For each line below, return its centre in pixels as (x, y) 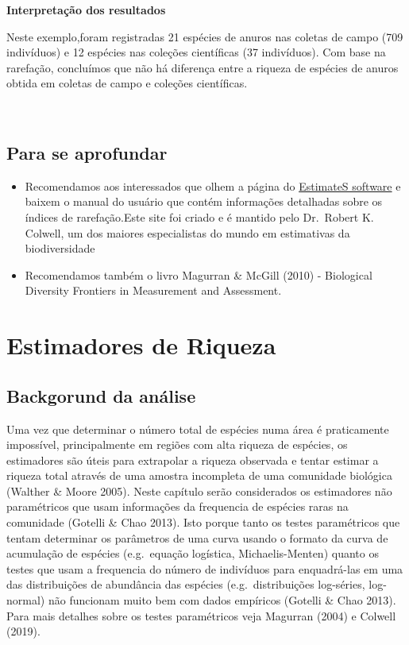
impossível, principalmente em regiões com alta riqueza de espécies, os (177, 444)
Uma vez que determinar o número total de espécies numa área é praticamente (198, 429)
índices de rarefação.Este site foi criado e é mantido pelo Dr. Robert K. (199, 216)
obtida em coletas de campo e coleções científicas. (127, 83)
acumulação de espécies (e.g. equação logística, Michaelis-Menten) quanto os (193, 553)
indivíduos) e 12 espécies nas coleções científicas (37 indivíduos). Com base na (196, 52)
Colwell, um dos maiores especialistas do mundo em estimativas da (187, 232)
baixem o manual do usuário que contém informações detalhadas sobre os (204, 201)
